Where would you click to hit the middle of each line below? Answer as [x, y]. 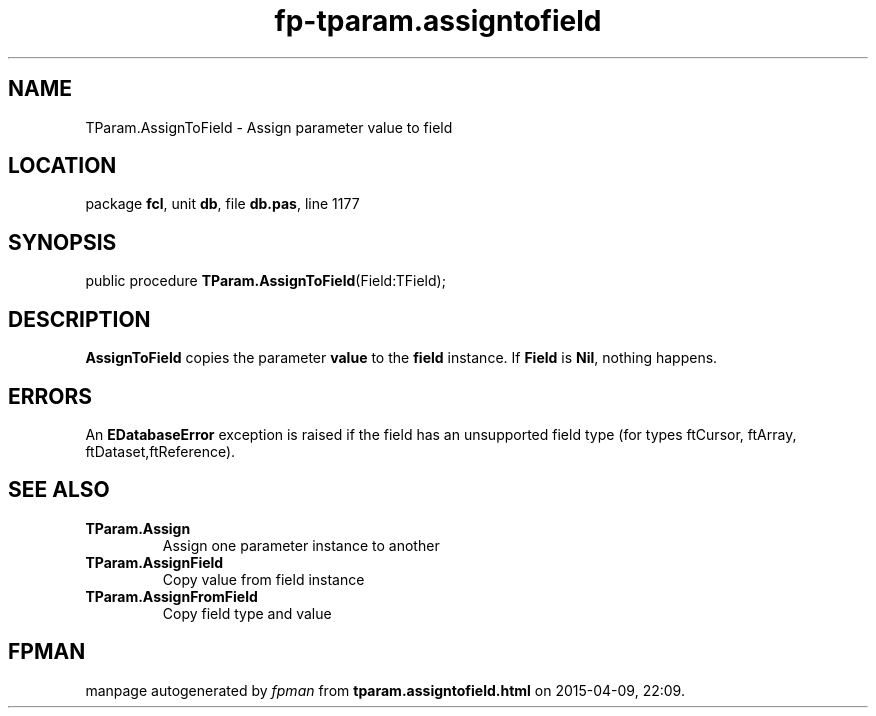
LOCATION [62, 166]
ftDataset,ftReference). [160, 451]
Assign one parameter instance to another [301, 545]
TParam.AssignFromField [171, 596]
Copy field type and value [247, 613]
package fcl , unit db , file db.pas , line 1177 [222, 204]
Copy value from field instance [263, 579]
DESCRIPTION [79, 319]
